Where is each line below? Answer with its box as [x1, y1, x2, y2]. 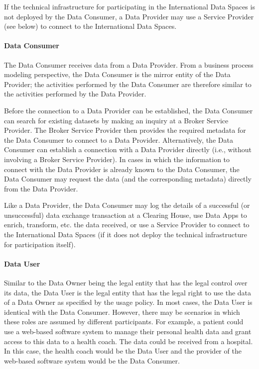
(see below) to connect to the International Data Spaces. [4, 21, 177, 31]
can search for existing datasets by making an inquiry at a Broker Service [4, 115, 229, 125]
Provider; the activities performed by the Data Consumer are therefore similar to [4, 79, 252, 89]
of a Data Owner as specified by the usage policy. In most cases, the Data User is [4, 297, 253, 307]
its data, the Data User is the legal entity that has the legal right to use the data [4, 287, 252, 297]
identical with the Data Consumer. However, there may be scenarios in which [4, 306, 240, 317]
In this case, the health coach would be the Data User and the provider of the [4, 346, 242, 356]
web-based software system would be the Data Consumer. [4, 355, 180, 366]
